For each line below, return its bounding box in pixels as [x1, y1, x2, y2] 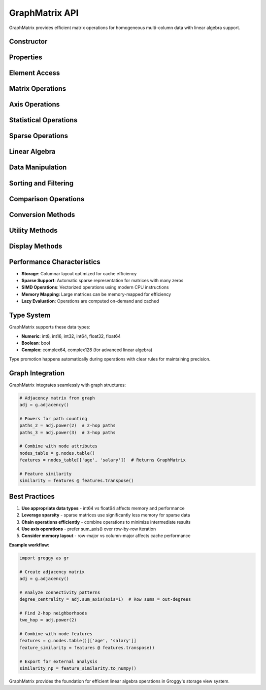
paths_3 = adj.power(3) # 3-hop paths [19, 430, 116, 435]
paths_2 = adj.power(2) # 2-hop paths [19, 423, 116, 429]
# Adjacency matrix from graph [19, 395, 96, 400]
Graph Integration [9, 369, 65, 377]
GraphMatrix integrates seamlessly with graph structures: [9, 382, 126, 388]
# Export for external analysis [19, 658, 98, 664]
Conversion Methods [9, 210, 75, 219]
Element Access [9, 69, 60, 77]
